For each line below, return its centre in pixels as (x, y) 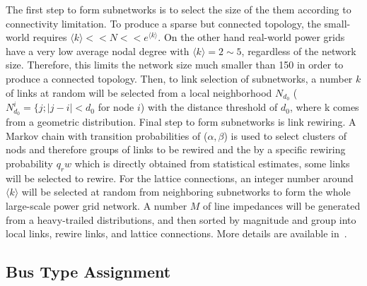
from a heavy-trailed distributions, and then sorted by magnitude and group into (181, 219)
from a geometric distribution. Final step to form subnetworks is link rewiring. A (181, 122)
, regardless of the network (299, 50)
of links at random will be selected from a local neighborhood (139, 92)
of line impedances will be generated (282, 206)
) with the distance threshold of (209, 107)
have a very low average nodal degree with (98, 50)
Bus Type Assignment (88, 272)
